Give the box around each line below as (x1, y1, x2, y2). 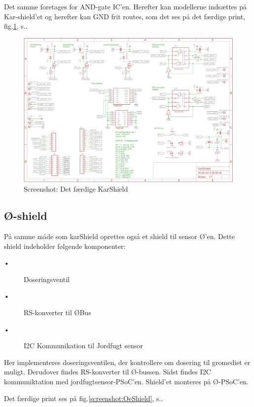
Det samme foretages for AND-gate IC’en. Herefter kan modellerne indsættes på (4, 1, 247, 11)
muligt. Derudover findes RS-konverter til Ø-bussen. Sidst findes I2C (4, 366, 211, 377)
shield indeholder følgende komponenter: (4, 241, 126, 251)
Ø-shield (4, 208, 47, 223)
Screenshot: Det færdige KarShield (24, 184, 128, 194)
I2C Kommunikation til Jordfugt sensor (24, 340, 143, 351)
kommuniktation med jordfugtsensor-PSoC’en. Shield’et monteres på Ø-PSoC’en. (4, 376, 249, 387)
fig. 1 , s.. (4, 21, 28, 31)
